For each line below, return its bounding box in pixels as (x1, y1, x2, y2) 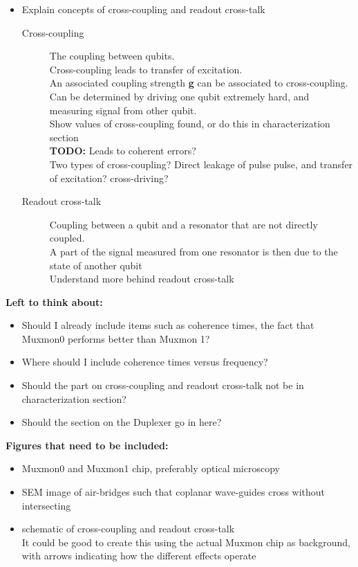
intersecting (21, 498, 71, 512)
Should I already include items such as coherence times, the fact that (21, 318, 314, 332)
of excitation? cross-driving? (49, 170, 169, 185)
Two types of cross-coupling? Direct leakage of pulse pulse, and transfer (49, 156, 353, 171)
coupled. (49, 231, 85, 245)
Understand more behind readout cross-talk (49, 271, 234, 286)
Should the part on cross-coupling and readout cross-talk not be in (21, 378, 304, 393)
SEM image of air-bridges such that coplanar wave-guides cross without (21, 485, 326, 499)
